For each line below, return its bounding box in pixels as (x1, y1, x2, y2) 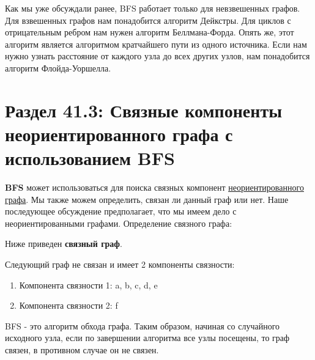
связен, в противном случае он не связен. (5, 343, 159, 356)
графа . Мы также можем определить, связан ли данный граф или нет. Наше (5, 193, 289, 205)
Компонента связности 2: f (19, 299, 118, 312)
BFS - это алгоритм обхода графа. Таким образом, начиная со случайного (5, 319, 280, 332)
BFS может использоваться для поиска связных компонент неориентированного (5, 181, 304, 194)
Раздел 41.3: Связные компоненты (5, 97, 283, 122)
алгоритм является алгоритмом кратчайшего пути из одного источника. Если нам (5, 37, 307, 50)
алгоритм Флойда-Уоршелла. (5, 61, 111, 74)
